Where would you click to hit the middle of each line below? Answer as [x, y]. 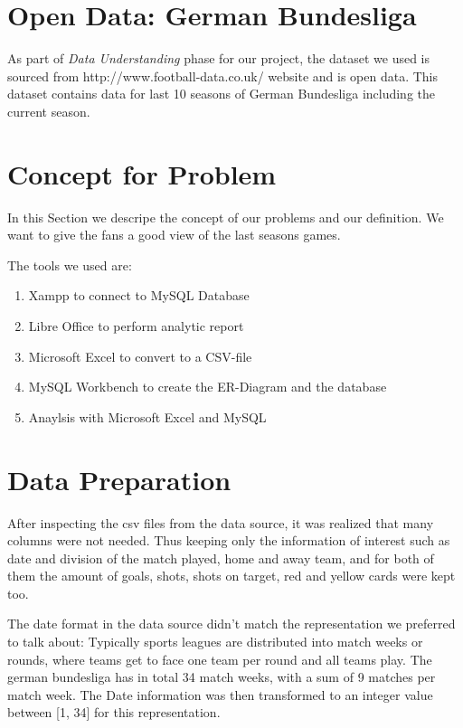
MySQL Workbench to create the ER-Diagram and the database [208, 387]
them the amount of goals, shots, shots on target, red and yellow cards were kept [231, 576]
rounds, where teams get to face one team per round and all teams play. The [220, 659]
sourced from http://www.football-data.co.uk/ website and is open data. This [223, 76]
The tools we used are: [70, 265]
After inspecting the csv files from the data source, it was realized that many [221, 522]
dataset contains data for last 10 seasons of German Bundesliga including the [222, 94]
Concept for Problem [142, 173]
